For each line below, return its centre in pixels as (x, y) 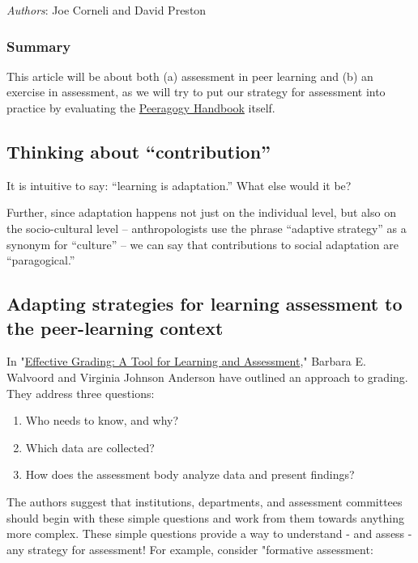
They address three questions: (81, 393)
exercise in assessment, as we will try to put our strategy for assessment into (196, 92)
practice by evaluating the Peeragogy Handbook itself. (141, 108)
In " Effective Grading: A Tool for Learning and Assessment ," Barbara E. (186, 361)
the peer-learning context (115, 327)
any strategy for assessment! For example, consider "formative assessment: (190, 549)
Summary (39, 46)
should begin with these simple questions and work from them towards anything (205, 517)
